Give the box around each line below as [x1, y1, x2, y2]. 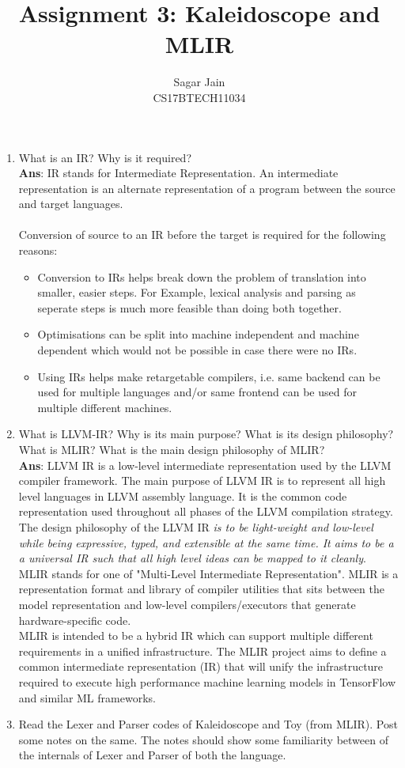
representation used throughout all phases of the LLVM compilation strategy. [18, 503, 393, 520]
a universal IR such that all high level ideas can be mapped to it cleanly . [18, 550, 366, 566]
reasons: [18, 242, 58, 259]
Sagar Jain [173, 74, 225, 90]
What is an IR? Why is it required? [18, 149, 191, 165]
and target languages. [18, 195, 123, 212]
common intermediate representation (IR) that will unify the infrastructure [18, 658, 384, 675]
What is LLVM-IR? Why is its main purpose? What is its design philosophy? [18, 426, 394, 442]
